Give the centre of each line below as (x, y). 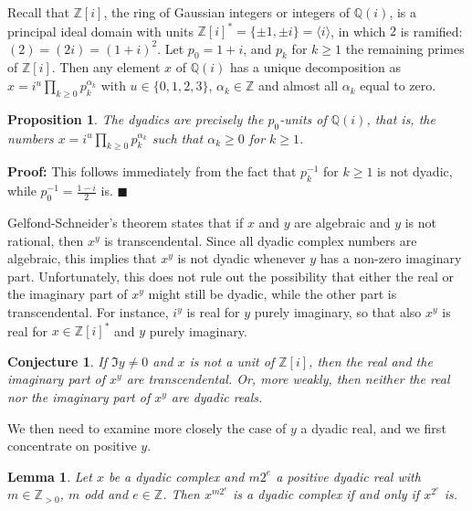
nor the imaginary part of (79, 396)
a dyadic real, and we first (373, 427)
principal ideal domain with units (100, 31)
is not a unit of (232, 361)
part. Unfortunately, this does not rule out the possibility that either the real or (231, 276)
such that (178, 138)
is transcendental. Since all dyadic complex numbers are (261, 240)
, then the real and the (371, 361)
